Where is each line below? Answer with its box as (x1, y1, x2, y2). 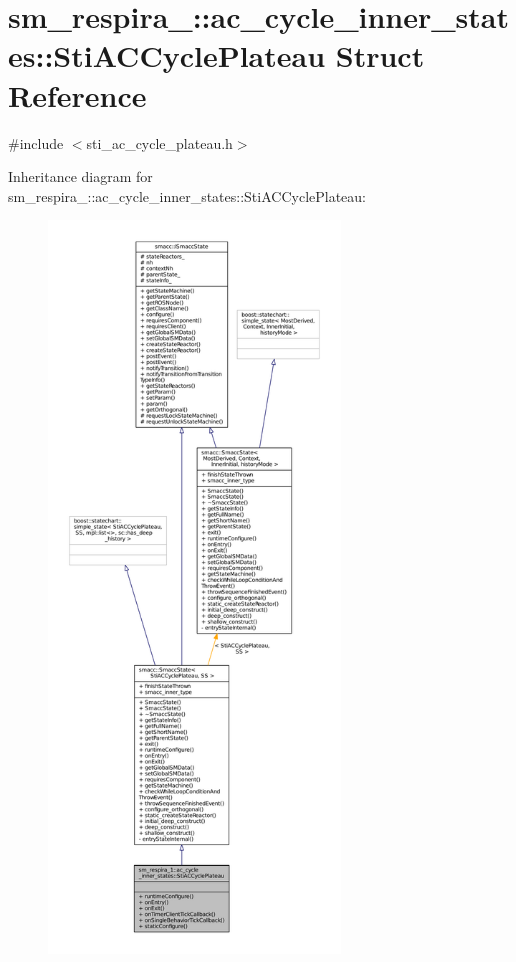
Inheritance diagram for (8, 166, 153, 187)
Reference (8, 74, 147, 115)
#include (8, 132, 64, 153)
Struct (335, 35, 425, 76)
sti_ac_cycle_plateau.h (86, 132, 233, 153)
